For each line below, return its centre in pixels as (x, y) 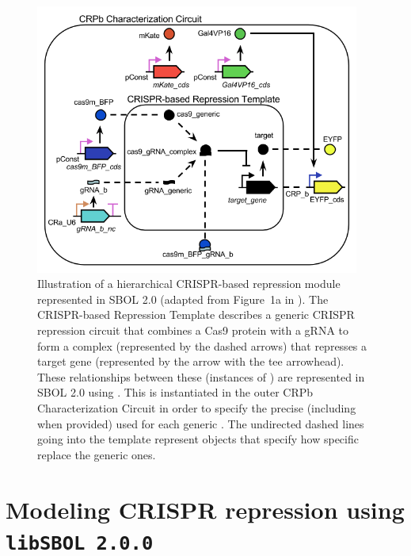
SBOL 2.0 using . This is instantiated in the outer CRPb (175, 392)
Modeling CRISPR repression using (205, 509)
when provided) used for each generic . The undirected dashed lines (201, 423)
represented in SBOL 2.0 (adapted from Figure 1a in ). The (183, 299)
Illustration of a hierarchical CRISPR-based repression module (189, 284)
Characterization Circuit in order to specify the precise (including (197, 408)
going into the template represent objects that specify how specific (198, 439)
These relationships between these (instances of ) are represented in (201, 376)
